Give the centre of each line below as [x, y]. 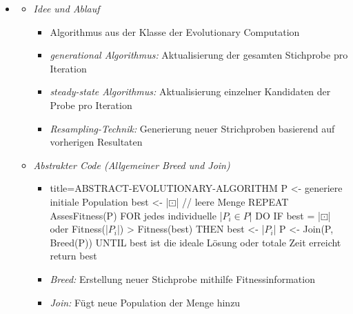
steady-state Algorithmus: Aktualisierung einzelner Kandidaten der [190, 91]
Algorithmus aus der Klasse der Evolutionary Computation [175, 31]
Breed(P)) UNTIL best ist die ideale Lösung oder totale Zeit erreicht [195, 242]
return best [73, 256]
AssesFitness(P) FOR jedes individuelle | [136, 215]
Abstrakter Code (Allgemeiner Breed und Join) [132, 165]
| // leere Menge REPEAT [232, 201]
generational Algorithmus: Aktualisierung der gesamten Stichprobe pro [199, 55]
